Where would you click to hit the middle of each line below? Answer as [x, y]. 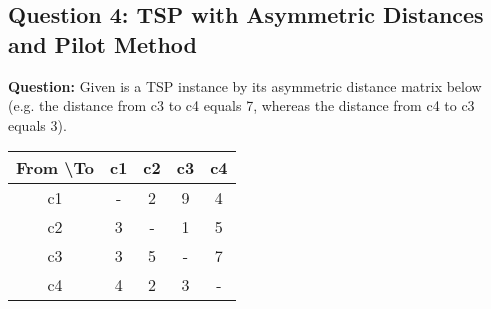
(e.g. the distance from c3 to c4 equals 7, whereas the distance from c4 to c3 [241, 105]
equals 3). [37, 124]
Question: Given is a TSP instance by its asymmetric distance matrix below [245, 85]
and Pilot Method [102, 43]
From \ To [55, 168]
